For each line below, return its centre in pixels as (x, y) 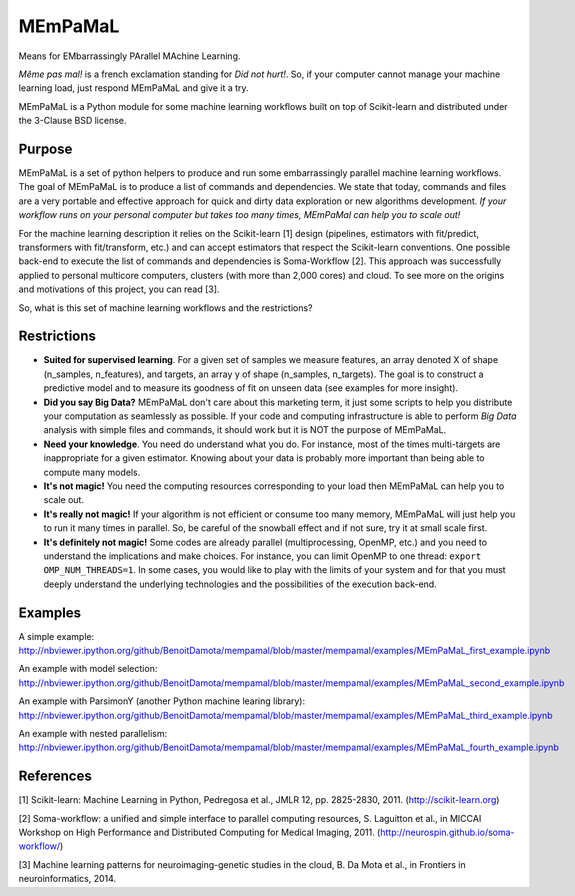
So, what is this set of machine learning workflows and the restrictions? (166, 307)
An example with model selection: (88, 669)
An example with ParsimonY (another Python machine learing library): (162, 701)
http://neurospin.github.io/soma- (447, 832)
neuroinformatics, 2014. (67, 879)
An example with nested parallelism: (93, 733)
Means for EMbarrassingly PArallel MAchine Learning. (129, 56)
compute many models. (92, 472)
